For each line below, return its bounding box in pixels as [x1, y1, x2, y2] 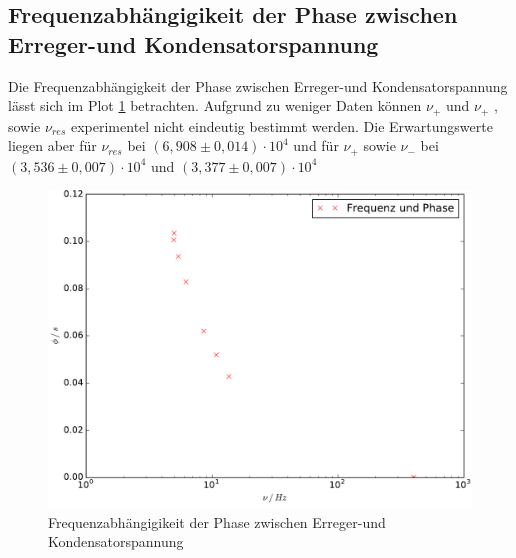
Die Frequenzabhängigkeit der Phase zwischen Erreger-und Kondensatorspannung [8, 75, 508, 96]
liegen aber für [8, 135, 97, 156]
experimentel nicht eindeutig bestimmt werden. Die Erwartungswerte [70, 115, 493, 136]
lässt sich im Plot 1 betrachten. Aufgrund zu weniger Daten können [8, 95, 422, 116]
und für [293, 135, 339, 156]
